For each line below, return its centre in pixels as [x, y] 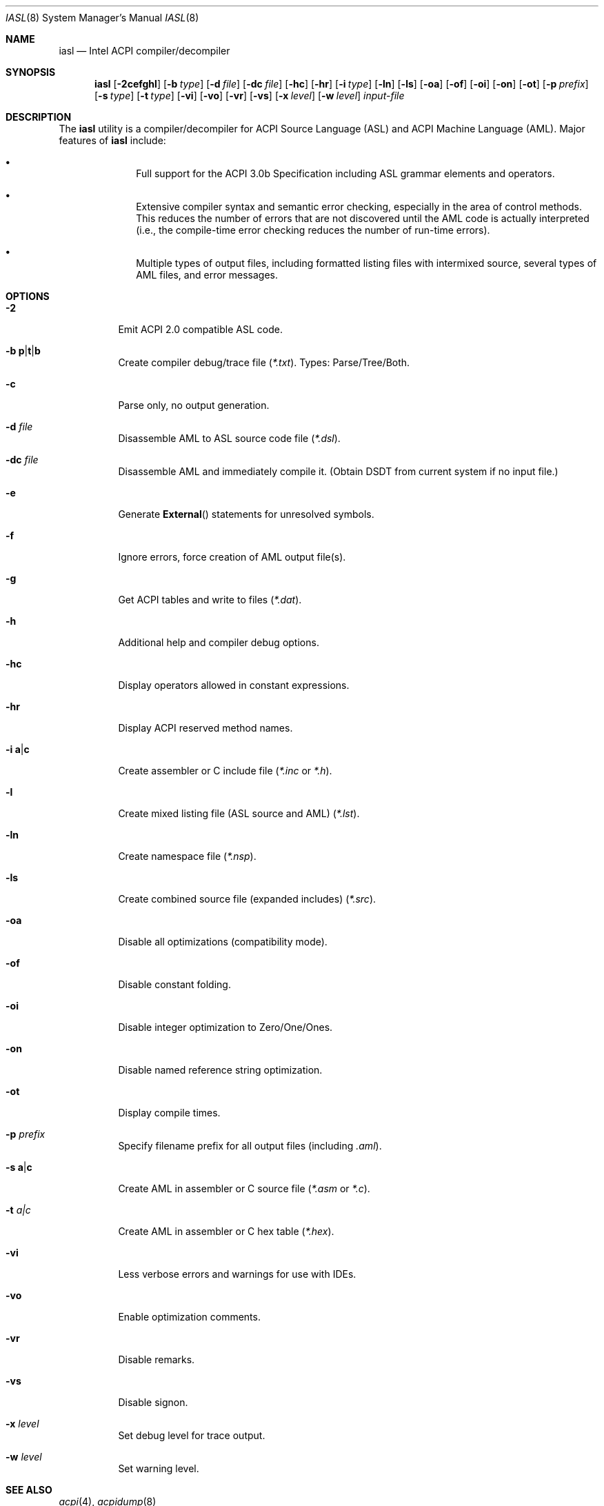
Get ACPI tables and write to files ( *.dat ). [210, 600]
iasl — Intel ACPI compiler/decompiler [144, 51]
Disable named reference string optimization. [220, 1070]
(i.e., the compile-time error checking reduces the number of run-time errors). [313, 230]
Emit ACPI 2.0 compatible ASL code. [200, 329]
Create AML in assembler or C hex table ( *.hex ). [226, 1231]
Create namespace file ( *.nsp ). [187, 856]
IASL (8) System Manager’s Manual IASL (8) [102, 18]
